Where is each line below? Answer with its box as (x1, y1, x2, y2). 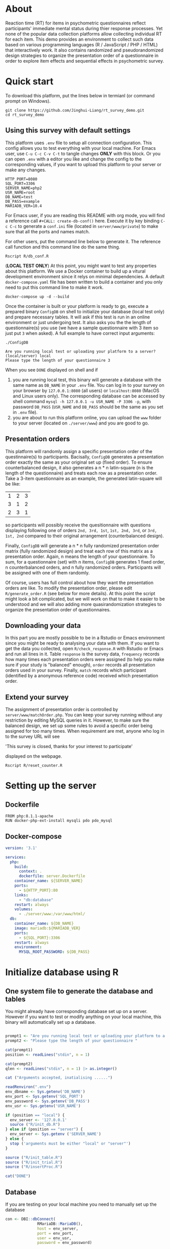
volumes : (14, 907, 33, 912)
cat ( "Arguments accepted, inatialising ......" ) (5, 1075, 113, 1080)
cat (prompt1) (5, 1047, 33, 1052)
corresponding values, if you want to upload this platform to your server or (5, 161, 162, 167)
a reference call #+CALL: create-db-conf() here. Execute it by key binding (5, 218, 160, 224)
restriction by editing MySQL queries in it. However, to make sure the (5, 717, 150, 724)
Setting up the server (5, 780, 97, 791)
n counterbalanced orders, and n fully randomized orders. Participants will (5, 564, 161, 570)
